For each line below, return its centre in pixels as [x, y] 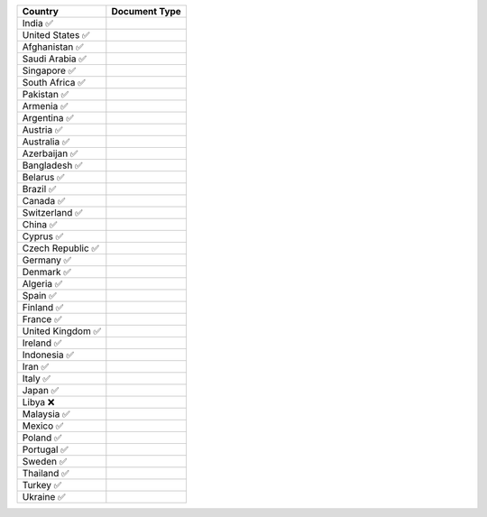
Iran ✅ [36, 367]
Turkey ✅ [42, 485]
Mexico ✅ [43, 426]
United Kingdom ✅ [62, 331]
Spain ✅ [40, 295]
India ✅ [38, 23]
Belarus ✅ [43, 177]
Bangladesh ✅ [52, 165]
